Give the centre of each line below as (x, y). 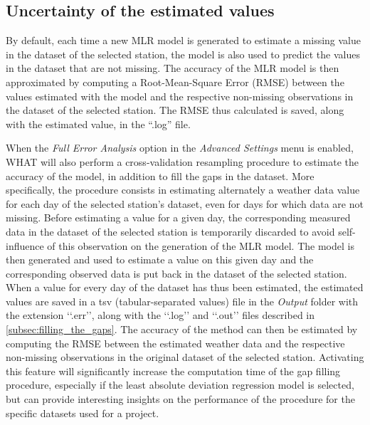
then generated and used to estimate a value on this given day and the (160, 259)
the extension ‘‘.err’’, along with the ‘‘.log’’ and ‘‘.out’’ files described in (160, 315)
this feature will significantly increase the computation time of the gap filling (173, 371)
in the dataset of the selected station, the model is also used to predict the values (183, 54)
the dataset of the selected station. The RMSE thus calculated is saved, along (175, 110)
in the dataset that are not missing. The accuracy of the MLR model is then (173, 68)
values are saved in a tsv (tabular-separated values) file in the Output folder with (182, 301)
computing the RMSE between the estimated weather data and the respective (175, 343)
